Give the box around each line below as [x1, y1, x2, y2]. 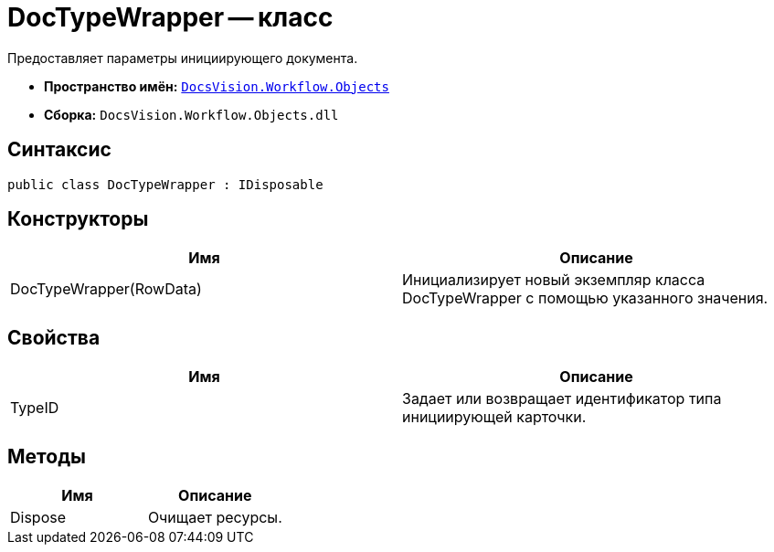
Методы [7, 444, 86, 468]
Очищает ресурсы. [147, 508, 282, 527]
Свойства [7, 325, 101, 349]
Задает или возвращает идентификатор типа [402, 389, 722, 409]
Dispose [10, 508, 67, 527]
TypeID [10, 398, 59, 418]
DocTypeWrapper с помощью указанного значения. [402, 289, 769, 308]
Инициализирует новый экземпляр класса [402, 271, 705, 290]
